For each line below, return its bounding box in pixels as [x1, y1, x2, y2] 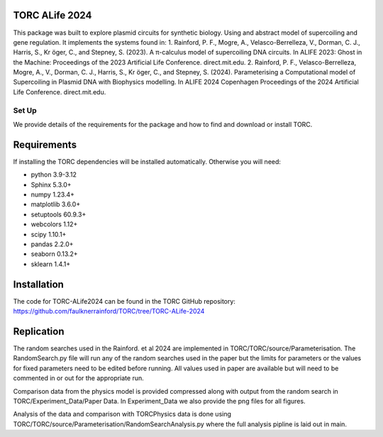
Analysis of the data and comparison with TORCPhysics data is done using [13, 410, 232, 419]
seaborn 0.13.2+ [30, 250, 78, 258]
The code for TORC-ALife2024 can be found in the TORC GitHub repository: [13, 297, 235, 305]
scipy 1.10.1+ [30, 230, 67, 238]
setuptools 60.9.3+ [30, 210, 87, 218]
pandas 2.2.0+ [30, 240, 74, 248]
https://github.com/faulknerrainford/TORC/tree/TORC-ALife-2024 [13, 307, 205, 316]
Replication [13, 325, 65, 337]
